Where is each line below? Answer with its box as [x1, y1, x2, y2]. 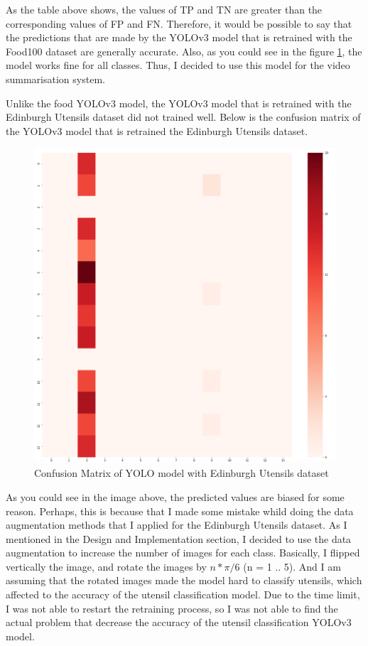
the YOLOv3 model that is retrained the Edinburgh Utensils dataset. [6, 123, 308, 138]
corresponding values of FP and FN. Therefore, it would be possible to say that [6, 16, 352, 31]
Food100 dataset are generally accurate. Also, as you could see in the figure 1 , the [6, 43, 362, 58]
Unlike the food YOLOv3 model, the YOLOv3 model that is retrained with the [6, 95, 352, 110]
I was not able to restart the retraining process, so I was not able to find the [6, 601, 338, 615]
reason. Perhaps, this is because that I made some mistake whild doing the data [6, 503, 354, 518]
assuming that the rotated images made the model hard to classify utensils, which [6, 573, 362, 588]
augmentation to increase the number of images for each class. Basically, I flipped [6, 545, 360, 560]
